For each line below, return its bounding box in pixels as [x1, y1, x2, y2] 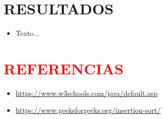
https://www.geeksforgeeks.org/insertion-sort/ [15, 105, 161, 115]
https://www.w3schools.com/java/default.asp [15, 87, 158, 98]
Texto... [15, 28, 40, 38]
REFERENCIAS [4, 57, 124, 78]
